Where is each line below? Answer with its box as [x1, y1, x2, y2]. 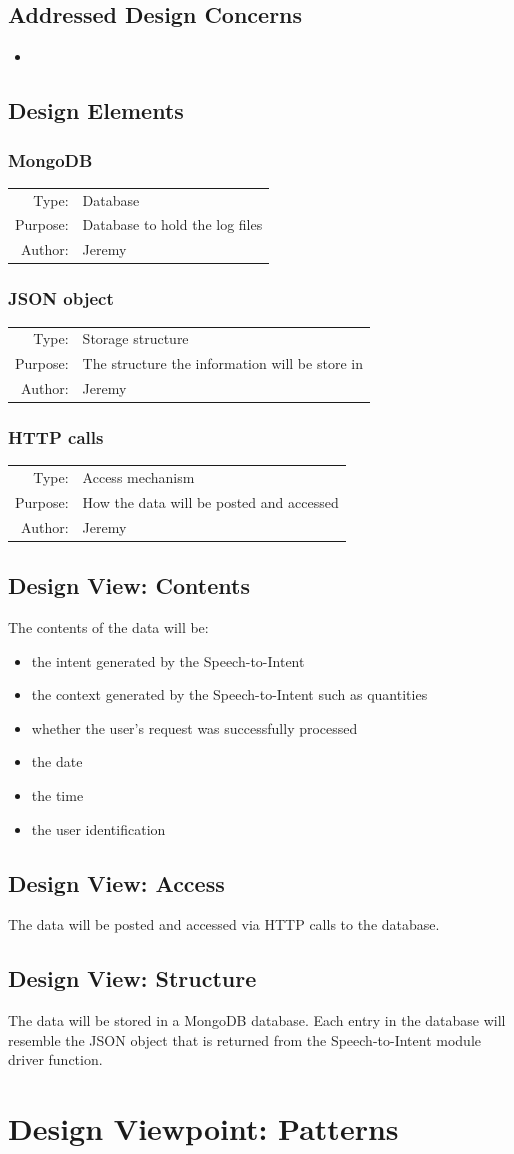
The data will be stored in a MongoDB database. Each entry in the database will [8, 1010, 506, 1031]
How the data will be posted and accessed [82, 491, 339, 512]
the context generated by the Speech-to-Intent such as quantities [31, 684, 428, 705]
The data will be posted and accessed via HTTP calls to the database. [8, 914, 440, 935]
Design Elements [8, 95, 184, 126]
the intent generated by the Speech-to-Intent [31, 650, 305, 671]
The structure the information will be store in [82, 353, 363, 374]
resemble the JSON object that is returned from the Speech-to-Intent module [8, 1029, 481, 1050]
